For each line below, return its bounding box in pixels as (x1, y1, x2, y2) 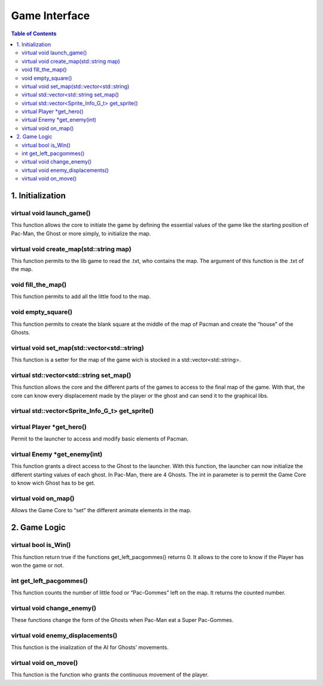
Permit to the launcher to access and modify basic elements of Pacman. (11, 435, 188, 443)
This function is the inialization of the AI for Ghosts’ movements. (11, 644, 169, 651)
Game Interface (11, 9, 90, 22)
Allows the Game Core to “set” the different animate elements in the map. (11, 507, 191, 514)
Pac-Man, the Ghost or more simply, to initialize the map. (11, 229, 151, 237)
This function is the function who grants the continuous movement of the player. (11, 671, 209, 678)
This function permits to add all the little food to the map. (11, 293, 151, 300)
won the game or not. (11, 561, 64, 569)
